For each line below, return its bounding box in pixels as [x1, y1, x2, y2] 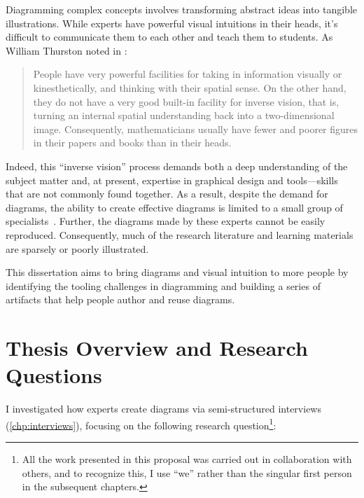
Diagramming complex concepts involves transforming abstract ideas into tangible [6, 2, 358, 16]
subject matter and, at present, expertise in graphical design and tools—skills [6, 172, 338, 187]
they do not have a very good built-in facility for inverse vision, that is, [33, 94, 339, 109]
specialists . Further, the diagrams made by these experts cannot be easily [6, 214, 325, 228]
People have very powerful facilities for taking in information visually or [33, 67, 342, 81]
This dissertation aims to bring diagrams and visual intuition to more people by [6, 265, 349, 279]
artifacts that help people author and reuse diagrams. [6, 292, 235, 307]
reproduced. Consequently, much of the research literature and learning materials [6, 227, 353, 242]
